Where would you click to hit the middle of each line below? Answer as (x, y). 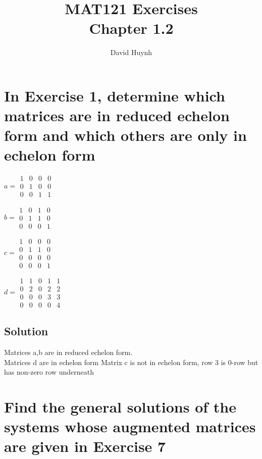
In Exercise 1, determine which (115, 95)
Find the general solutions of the (120, 407)
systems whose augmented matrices (130, 426)
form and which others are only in (125, 135)
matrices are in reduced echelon (117, 115)
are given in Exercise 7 (85, 446)
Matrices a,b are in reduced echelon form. (68, 352)
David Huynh (131, 52)
